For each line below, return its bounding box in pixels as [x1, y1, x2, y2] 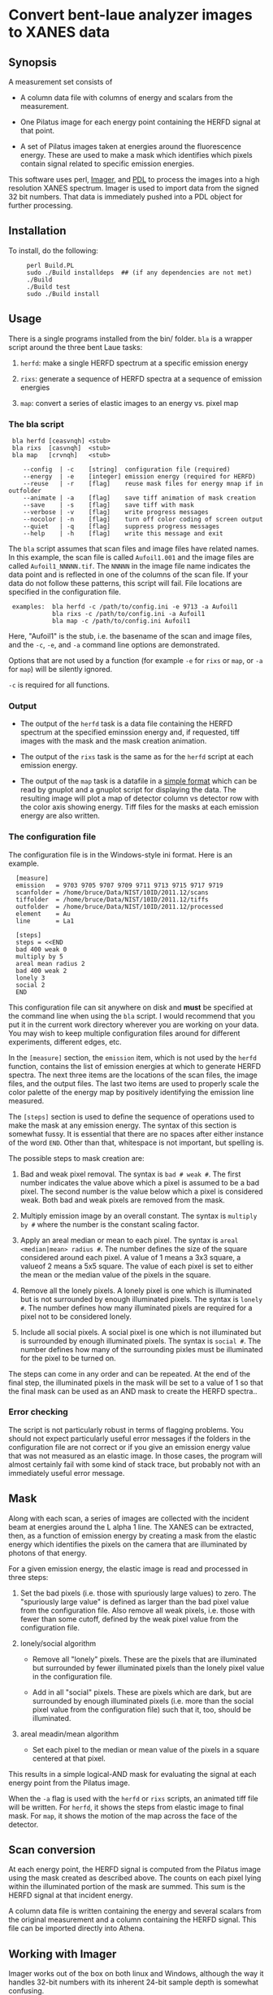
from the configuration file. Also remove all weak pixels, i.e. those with [19, 1605, 256, 1615]
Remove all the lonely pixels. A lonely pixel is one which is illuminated [19, 1286, 252, 1295]
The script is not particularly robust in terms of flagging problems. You [8, 1425, 244, 1434]
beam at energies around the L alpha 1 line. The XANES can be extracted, [8, 1521, 254, 1531]
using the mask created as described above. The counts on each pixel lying [8, 1873, 262, 1883]
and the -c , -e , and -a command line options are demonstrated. [8, 640, 220, 649]
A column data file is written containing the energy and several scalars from [8, 1906, 262, 1916]
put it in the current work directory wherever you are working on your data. [8, 1019, 259, 1029]
